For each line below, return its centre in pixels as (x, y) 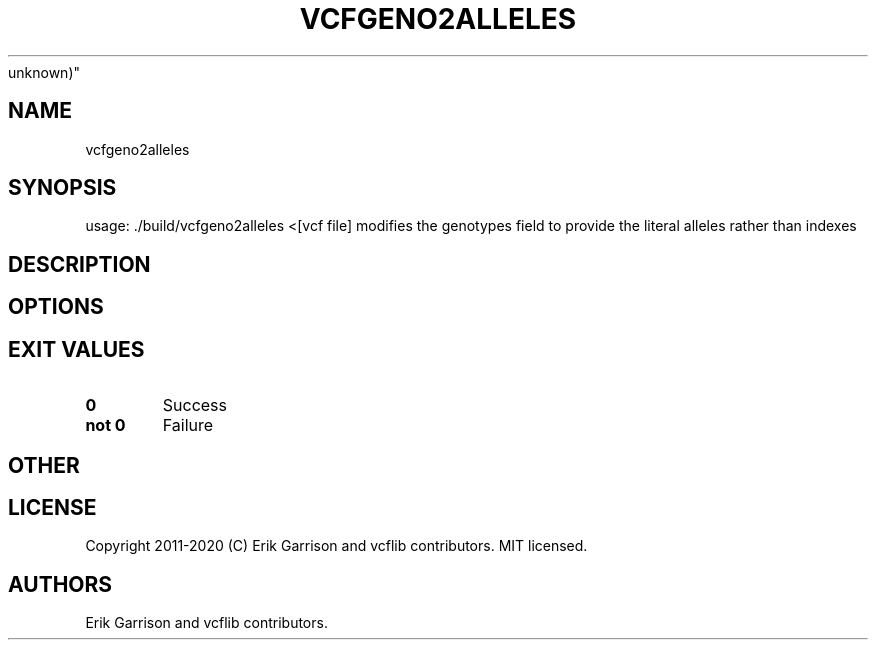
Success (195, 405)
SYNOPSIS (62, 188)
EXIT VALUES (76, 349)
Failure (188, 425)
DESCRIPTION (79, 264)
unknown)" (44, 72)
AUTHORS (60, 584)
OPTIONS (56, 307)
